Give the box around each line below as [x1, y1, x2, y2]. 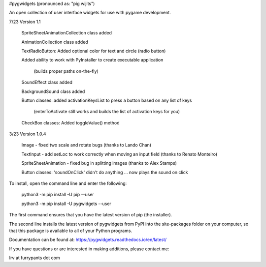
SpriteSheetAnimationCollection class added [21, 30, 112, 36]
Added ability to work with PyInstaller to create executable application [21, 57, 164, 63]
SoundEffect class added [21, 79, 72, 86]
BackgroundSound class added [21, 89, 85, 94]
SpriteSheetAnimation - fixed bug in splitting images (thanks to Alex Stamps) [21, 160, 177, 166]
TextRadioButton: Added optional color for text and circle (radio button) [21, 48, 166, 54]
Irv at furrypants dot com [9, 255, 60, 261]
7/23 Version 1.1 [9, 19, 41, 25]
